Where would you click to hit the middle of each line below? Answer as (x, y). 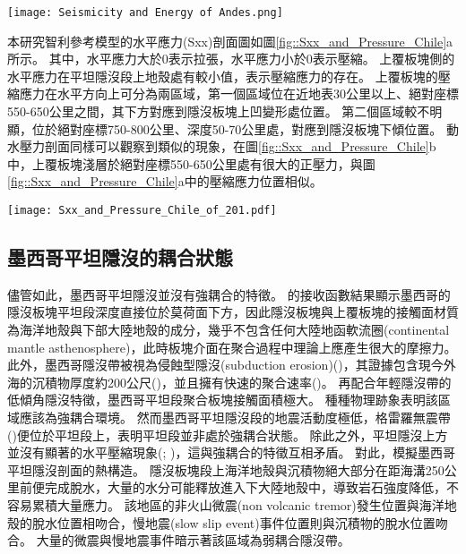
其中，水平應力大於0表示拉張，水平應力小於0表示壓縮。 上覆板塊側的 (252, 59)
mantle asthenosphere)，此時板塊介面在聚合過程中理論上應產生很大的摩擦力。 (232, 347)
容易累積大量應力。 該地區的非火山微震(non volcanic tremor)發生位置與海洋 (226, 504)
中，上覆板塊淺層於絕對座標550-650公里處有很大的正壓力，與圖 (191, 163)
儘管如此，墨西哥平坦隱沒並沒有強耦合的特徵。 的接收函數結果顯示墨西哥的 (229, 294)
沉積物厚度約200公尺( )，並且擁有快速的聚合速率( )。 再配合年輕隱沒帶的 (242, 382)
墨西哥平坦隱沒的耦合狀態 (120, 257)
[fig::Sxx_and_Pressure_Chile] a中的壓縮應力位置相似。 (165, 181)
